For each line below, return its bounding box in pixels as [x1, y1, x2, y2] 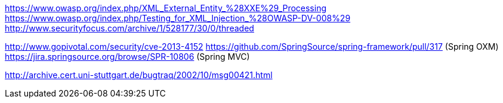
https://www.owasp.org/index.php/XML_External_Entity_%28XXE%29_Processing [5, 3, 327, 13]
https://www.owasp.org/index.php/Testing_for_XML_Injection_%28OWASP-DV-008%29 [5, 13, 351, 23]
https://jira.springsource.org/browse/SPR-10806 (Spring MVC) [5, 51, 250, 62]
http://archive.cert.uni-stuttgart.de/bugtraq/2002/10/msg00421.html [5, 70, 273, 80]
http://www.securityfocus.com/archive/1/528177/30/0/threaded [5, 23, 254, 33]
